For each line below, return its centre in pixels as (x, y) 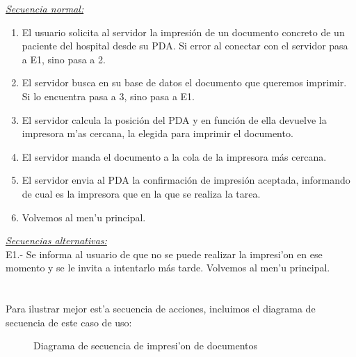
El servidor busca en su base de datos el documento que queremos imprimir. (184, 82)
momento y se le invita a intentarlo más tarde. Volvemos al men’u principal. (168, 268)
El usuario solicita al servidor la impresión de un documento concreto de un (183, 32)
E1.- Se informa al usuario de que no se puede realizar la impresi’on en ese (164, 254)
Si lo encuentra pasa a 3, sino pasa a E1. (108, 96)
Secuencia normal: (45, 8)
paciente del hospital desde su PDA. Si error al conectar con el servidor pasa (185, 46)
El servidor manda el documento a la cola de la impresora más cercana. (174, 156)
